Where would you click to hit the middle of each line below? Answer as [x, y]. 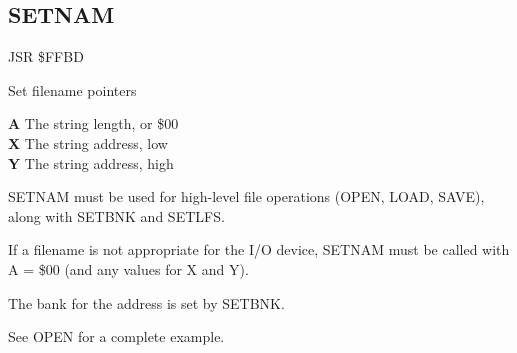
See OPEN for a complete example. [116, 336]
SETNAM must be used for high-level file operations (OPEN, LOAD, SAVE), [246, 196]
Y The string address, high [91, 162]
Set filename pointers [72, 89]
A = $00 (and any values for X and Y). [128, 268]
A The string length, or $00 [93, 123]
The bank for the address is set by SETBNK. [146, 302]
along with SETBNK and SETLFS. [116, 215]
